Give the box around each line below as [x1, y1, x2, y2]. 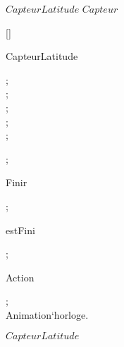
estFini [6, 222, 35, 237]
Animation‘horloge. [6, 307, 89, 322]
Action [6, 269, 35, 284]
